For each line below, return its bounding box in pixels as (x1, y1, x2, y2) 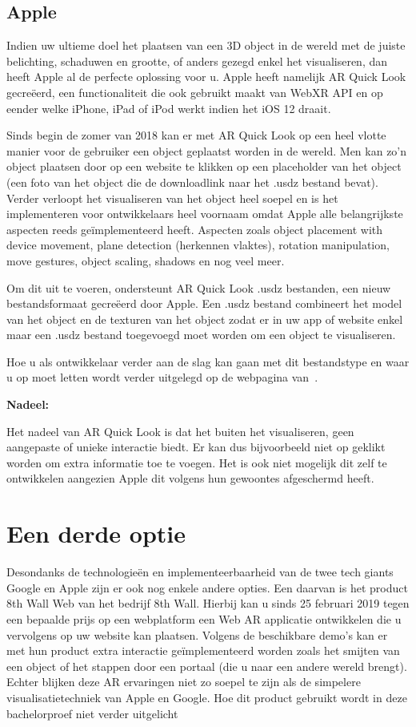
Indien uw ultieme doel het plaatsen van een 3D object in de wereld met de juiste (6, 37, 406, 54)
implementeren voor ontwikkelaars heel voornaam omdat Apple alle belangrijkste (6, 205, 403, 222)
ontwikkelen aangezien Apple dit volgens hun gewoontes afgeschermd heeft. (6, 470, 374, 487)
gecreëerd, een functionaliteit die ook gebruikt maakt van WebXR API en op (6, 83, 383, 100)
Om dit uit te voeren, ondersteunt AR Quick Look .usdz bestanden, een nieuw (6, 279, 391, 296)
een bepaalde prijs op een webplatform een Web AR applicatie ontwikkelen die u (6, 610, 402, 627)
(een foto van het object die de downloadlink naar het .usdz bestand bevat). (6, 173, 378, 190)
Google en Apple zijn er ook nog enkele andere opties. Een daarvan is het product (6, 579, 408, 596)
